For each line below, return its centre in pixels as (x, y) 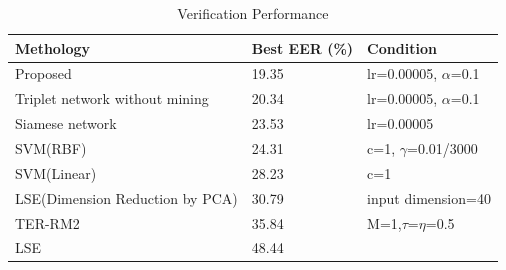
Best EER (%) (302, 47)
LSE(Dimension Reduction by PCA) (126, 197)
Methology (52, 47)
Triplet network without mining (112, 98)
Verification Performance (253, 13)
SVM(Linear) (56, 172)
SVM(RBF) (51, 147)
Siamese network (66, 123)
